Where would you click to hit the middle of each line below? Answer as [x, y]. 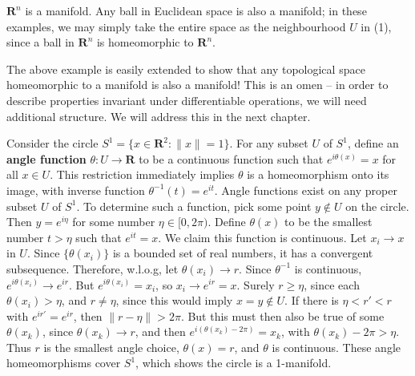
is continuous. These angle [336, 347]
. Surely [256, 284]
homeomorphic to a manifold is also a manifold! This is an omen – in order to [197, 85]
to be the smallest [328, 222]
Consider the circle [52, 143]
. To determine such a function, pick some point [194, 206]
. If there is [312, 300]
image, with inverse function [76, 190]
